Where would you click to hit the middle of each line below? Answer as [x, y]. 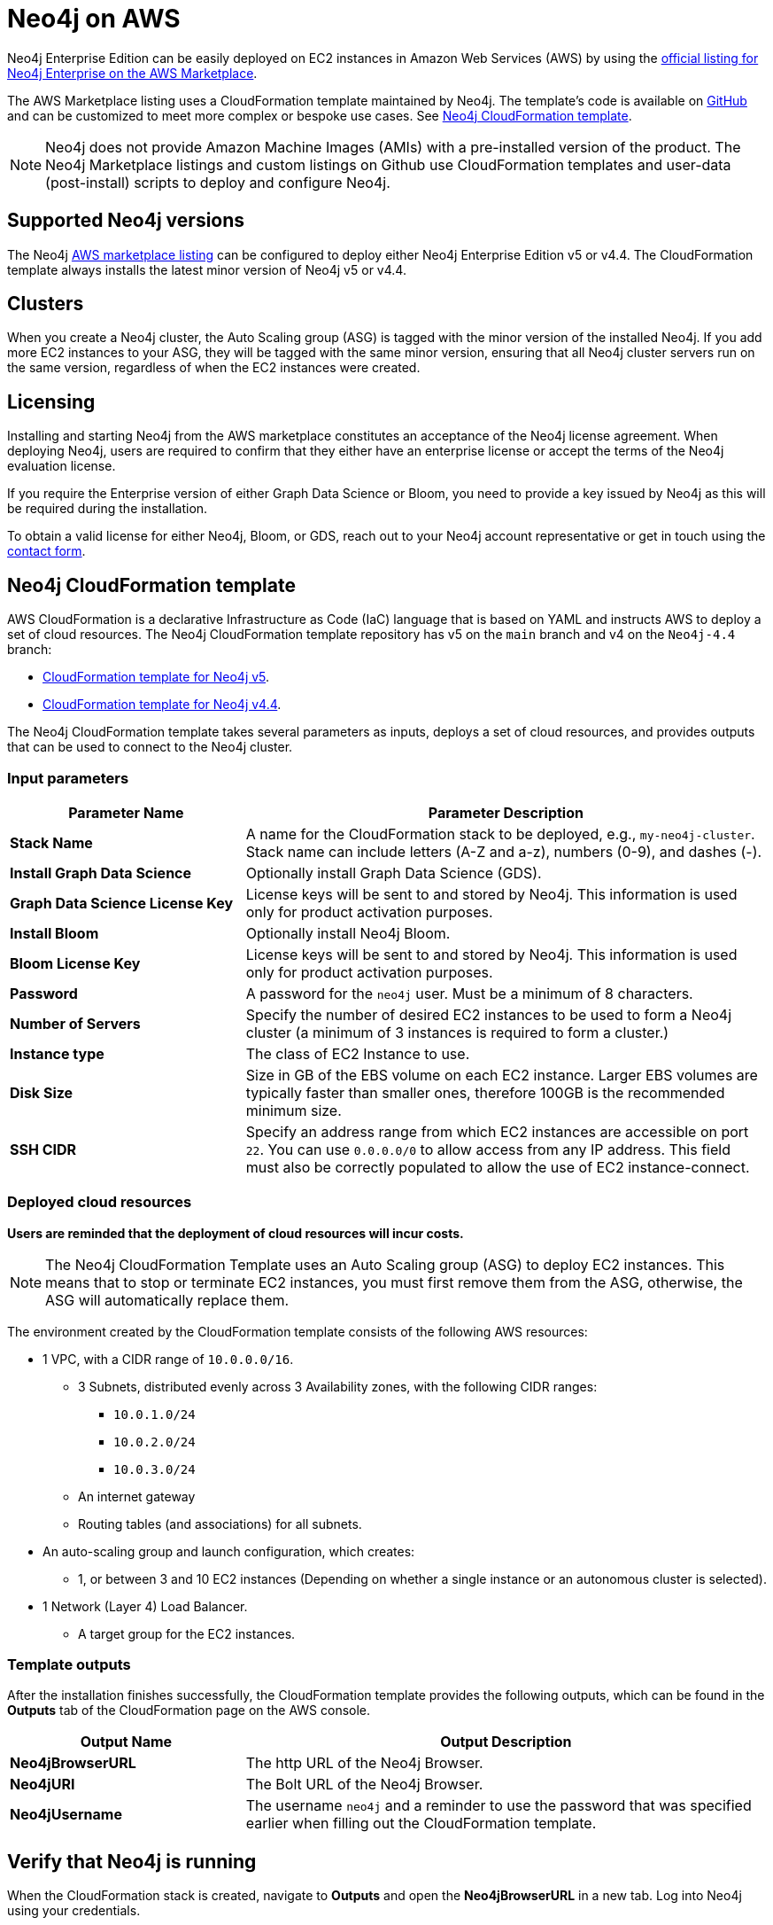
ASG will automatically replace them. [167, 1300]
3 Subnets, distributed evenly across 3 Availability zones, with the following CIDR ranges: [338, 1386]
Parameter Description [506, 812]
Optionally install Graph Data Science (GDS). [394, 873]
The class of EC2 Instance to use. [358, 1053]
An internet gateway [137, 1496]
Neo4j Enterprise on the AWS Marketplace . [132, 73]
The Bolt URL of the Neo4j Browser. [364, 1785]
